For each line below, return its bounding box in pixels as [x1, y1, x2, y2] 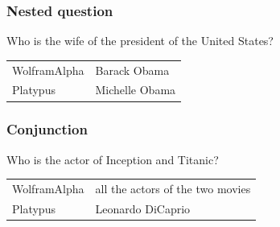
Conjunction [6, 119, 88, 139]
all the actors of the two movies [95, 180, 251, 197]
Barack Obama [95, 61, 170, 78]
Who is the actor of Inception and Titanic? [6, 151, 219, 167]
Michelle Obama [95, 81, 176, 98]
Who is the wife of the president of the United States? [6, 32, 274, 49]
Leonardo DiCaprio [95, 200, 191, 217]
